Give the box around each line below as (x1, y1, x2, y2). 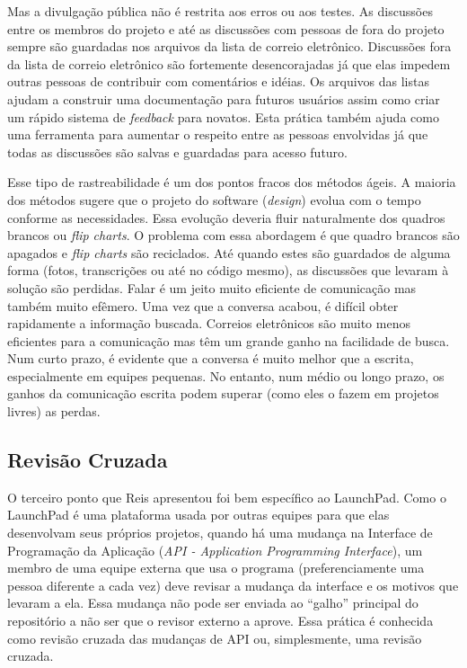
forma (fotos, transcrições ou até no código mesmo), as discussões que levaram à (7, 261, 449, 280)
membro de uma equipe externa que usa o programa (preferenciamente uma (7, 558, 425, 577)
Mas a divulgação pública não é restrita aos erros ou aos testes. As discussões (7, 2, 433, 20)
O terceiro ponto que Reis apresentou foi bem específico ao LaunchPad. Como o (7, 487, 446, 506)
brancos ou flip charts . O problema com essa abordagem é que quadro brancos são (7, 226, 460, 245)
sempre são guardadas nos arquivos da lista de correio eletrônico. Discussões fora (7, 37, 452, 56)
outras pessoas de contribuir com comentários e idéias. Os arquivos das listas (7, 72, 429, 91)
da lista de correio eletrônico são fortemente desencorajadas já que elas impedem (7, 54, 451, 73)
